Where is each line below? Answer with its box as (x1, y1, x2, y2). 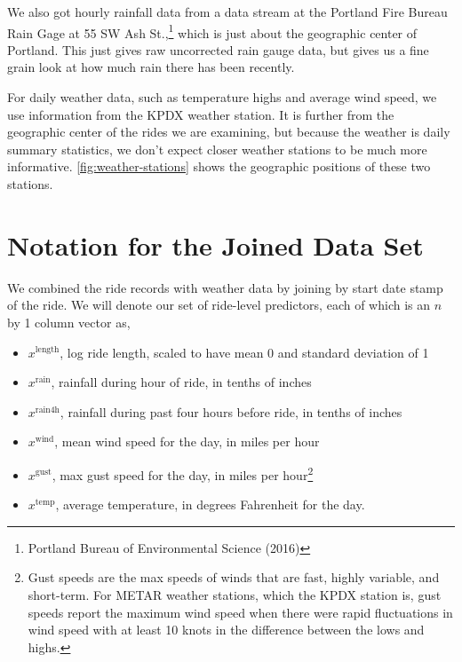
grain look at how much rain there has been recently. (7, 58, 295, 76)
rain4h (35, 405, 60, 414)
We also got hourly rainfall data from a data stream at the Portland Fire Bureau (7, 3, 448, 20)
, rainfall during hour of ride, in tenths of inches (51, 373, 312, 391)
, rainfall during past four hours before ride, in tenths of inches (60, 402, 402, 421)
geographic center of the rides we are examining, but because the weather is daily (7, 122, 450, 141)
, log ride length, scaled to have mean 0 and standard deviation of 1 (60, 343, 429, 361)
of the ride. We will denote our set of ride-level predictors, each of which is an (7, 296, 431, 314)
